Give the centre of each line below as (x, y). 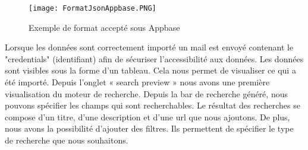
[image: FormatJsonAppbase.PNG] (92, 8)
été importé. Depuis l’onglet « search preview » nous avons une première (137, 82)
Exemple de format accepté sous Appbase (104, 27)
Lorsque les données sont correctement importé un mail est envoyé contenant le (149, 47)
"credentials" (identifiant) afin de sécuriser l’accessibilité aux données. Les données (154, 58)
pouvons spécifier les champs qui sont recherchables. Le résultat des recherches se (153, 105)
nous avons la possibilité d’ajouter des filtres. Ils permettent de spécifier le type (149, 128)
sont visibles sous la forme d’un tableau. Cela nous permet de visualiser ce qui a (150, 70)
